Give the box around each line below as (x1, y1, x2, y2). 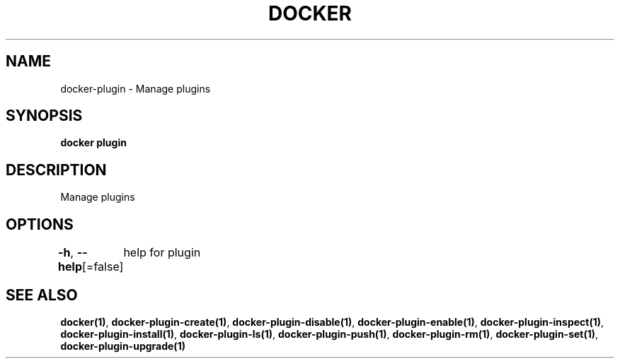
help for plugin (123, 245, 201, 260)
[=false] (82, 259, 124, 274)
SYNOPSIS (6, 107, 83, 125)
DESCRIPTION (6, 160, 107, 179)
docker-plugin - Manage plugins (60, 82, 211, 95)
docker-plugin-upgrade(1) (60, 339, 185, 352)
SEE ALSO (6, 286, 78, 304)
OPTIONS (6, 215, 74, 233)
